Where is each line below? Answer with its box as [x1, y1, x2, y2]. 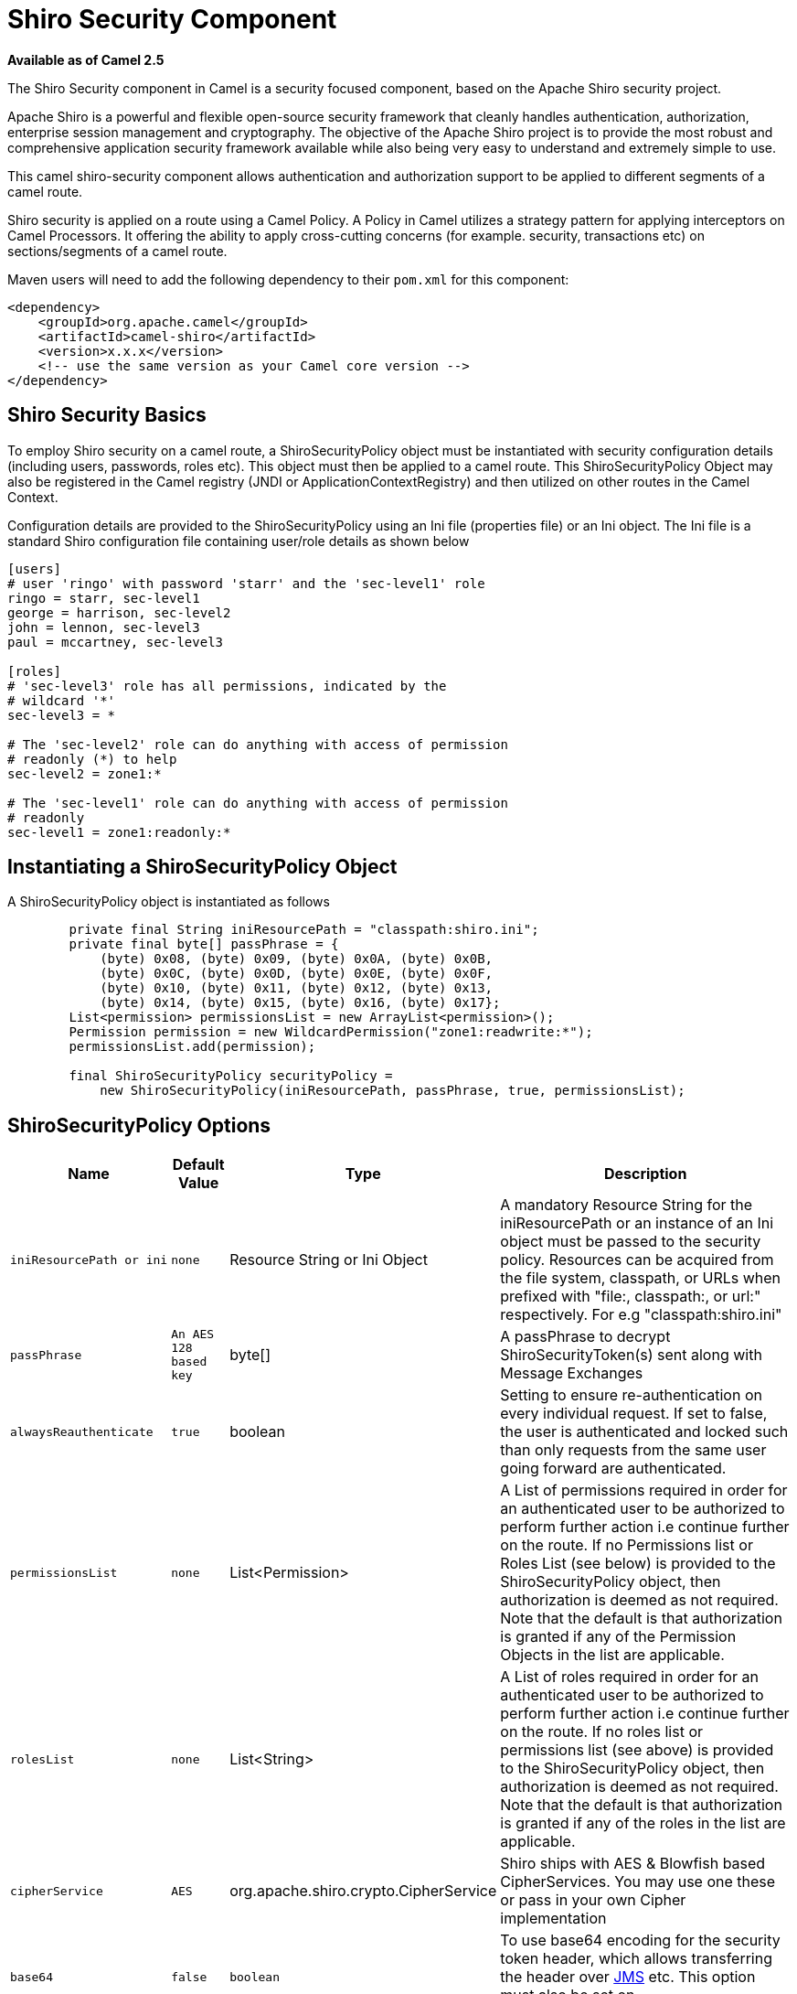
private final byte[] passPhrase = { [69, 937, 339, 952]
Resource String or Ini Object [229, 1250, 428, 1270]
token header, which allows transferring [500, 1949, 772, 1968]
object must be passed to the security [500, 1232, 761, 1251]
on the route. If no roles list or [500, 1722, 704, 1742]
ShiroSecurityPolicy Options [7, 1113, 271, 1137]
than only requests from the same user [500, 1441, 767, 1460]
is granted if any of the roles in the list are [500, 1814, 786, 1833]
